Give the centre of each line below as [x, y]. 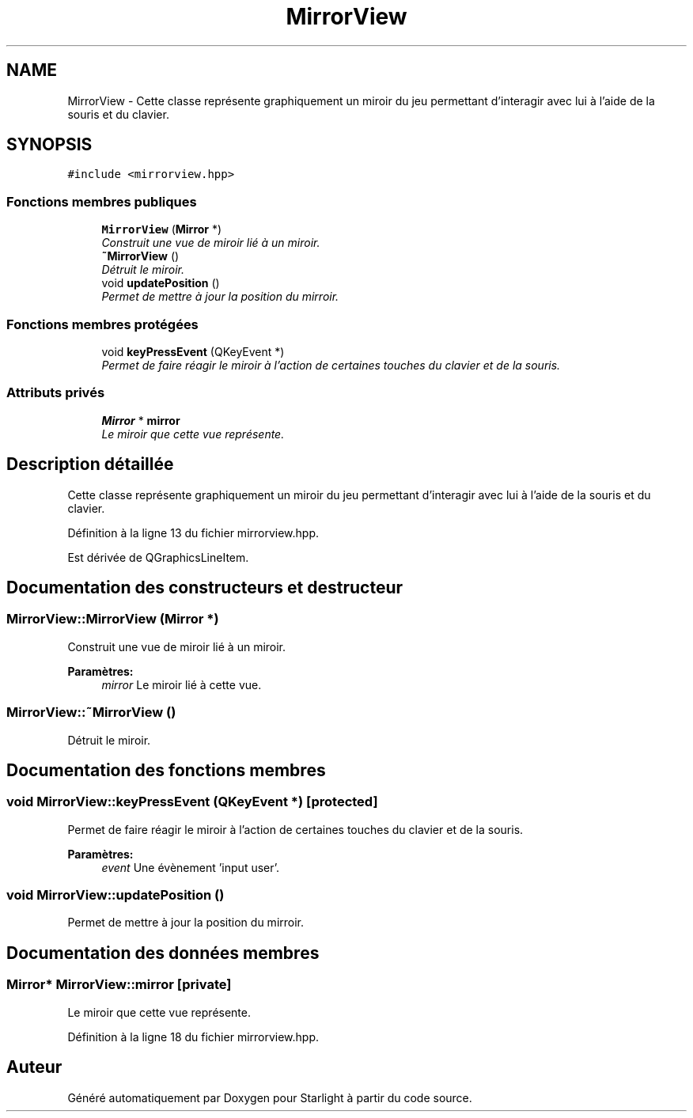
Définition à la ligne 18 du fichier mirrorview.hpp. [193, 1037]
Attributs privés [56, 393]
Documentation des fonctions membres [166, 770]
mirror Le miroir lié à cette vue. [182, 684]
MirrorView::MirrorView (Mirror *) [113, 619]
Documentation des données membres [163, 953]
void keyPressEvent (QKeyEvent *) [193, 351]
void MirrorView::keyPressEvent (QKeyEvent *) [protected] [192, 802]
